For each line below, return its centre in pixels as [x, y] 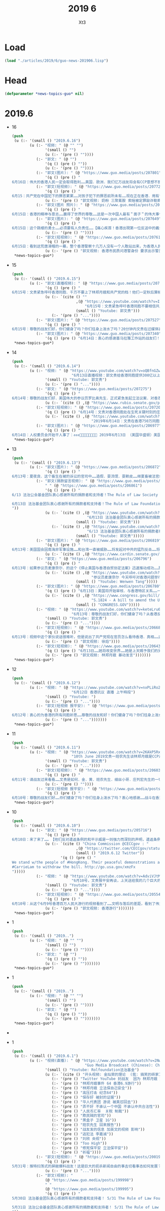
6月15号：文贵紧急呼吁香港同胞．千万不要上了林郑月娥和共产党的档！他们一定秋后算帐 [87, 292]
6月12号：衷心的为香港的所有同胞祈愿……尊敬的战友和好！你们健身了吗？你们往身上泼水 [87, 715]
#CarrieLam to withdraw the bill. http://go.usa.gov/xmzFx [74, 867]
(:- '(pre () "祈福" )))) [76, 1152]
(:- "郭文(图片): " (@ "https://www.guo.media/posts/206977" [99, 426]
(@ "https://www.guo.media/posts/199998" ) [89, 1180]
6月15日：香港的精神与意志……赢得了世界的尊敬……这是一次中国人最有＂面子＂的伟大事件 [87, 214]
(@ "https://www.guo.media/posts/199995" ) [89, 1189]
